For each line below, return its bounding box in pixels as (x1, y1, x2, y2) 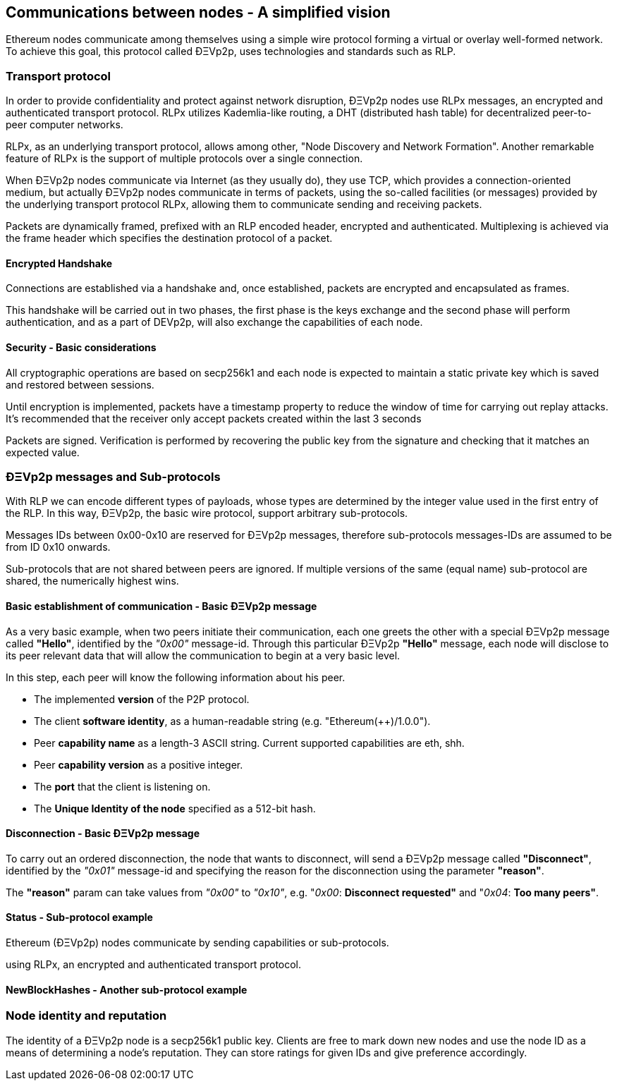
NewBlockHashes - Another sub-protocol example (6, 983, 248, 996)
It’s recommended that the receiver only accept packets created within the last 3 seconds (6, 412, 422, 425)
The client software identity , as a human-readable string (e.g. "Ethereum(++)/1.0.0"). (34, 714, 431, 727)
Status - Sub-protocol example (6, 911, 153, 924)
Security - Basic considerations (6, 341, 157, 353)
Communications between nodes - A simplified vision (6, 4, 391, 21)
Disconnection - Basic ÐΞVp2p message (6, 827, 200, 840)
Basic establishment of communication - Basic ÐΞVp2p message (6, 599, 317, 612)
